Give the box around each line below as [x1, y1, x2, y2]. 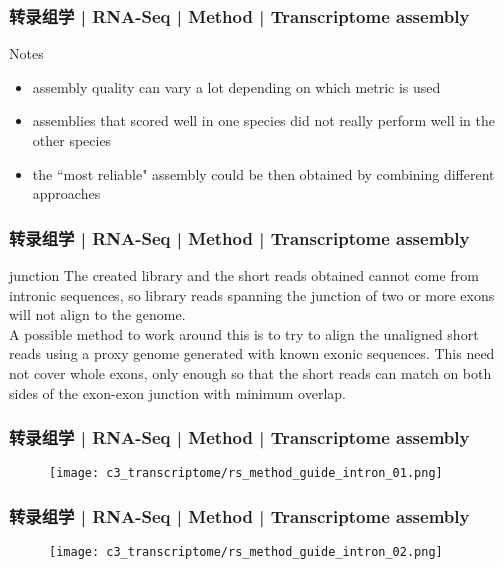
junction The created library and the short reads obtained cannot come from [9, 265, 479, 285]
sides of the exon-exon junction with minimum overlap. [9, 382, 346, 403]
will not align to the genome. [9, 304, 186, 325]
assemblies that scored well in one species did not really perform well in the [32, 110, 495, 131]
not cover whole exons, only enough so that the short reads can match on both [9, 362, 492, 383]
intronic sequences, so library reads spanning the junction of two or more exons [9, 284, 495, 305]
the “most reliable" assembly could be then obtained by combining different [32, 163, 495, 184]
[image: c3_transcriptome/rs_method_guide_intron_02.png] [49, 545, 443, 560]
